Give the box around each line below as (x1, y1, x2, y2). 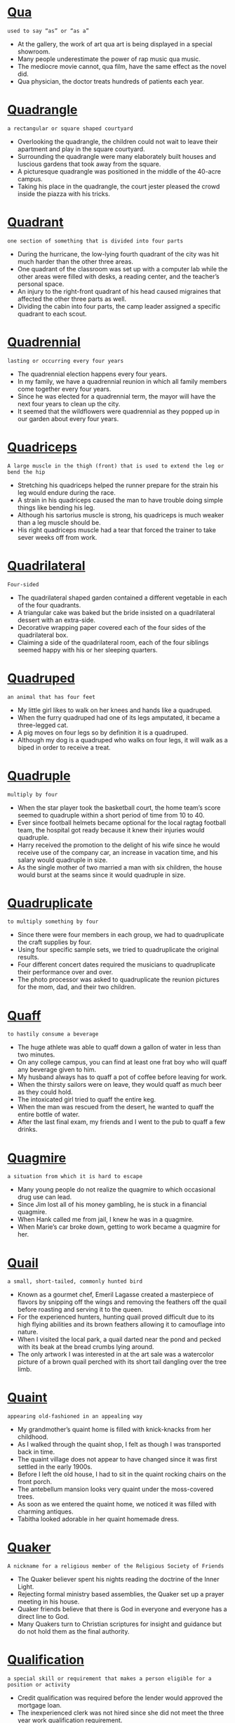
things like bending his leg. (17, 503, 95, 512)
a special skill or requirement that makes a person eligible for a (7, 1675, 212, 1682)
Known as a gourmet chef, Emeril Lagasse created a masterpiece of (17, 1291, 214, 1299)
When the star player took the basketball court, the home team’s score (17, 803, 221, 812)
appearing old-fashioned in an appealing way (7, 1413, 142, 1420)
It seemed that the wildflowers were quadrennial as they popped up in (17, 407, 220, 415)
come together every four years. (17, 385, 112, 393)
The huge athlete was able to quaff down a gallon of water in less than (17, 1043, 221, 1052)
